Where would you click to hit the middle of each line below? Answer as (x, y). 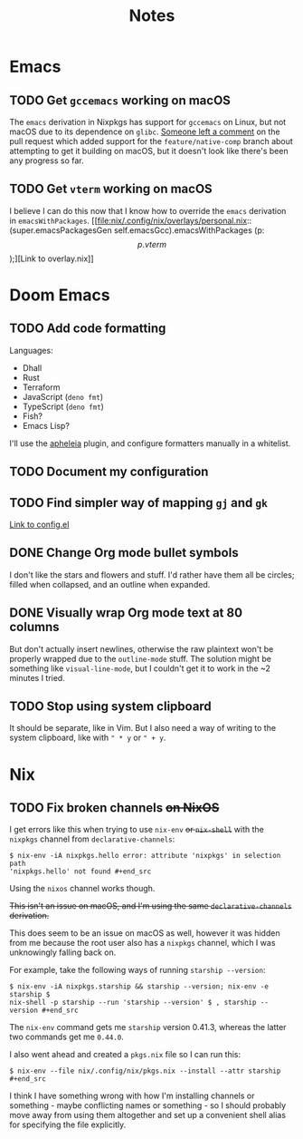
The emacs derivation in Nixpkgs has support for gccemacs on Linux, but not (148, 122)
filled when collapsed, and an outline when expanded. (110, 584)
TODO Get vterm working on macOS (111, 189)
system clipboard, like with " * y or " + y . (88, 738)
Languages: (31, 350)
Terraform (41, 387)
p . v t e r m (152, 244)
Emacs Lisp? (46, 425)
